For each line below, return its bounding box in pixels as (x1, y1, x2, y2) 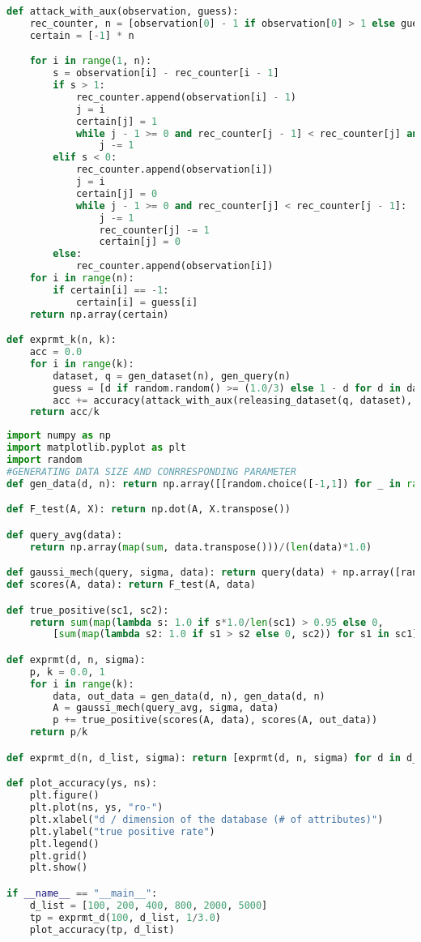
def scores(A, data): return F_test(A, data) (6, 579, 256, 591)
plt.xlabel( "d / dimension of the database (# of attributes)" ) (29, 813, 384, 825)
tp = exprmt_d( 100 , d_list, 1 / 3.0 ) (29, 911, 221, 923)
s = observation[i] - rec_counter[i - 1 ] (53, 67, 279, 79)
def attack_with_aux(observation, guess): (6, 6, 239, 17)
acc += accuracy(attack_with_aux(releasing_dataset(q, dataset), (53, 394, 413, 406)
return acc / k (29, 406, 100, 418)
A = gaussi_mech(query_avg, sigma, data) (53, 702, 279, 714)
